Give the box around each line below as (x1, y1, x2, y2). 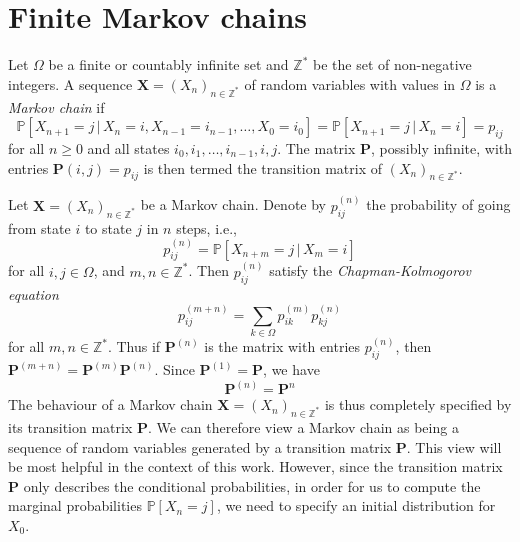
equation (8, 283, 59, 304)
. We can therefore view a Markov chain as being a (147, 417, 459, 438)
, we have (263, 359, 320, 380)
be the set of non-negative (313, 54, 472, 75)
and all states (87, 137, 170, 158)
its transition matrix (8, 417, 133, 438)
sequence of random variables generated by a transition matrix (8, 436, 392, 457)
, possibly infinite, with (371, 137, 513, 158)
